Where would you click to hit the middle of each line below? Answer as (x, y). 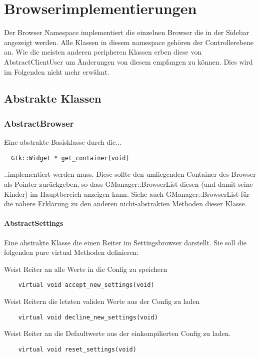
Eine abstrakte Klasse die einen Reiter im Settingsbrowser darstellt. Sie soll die (125, 242)
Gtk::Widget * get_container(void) (70, 158)
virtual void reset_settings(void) (77, 349)
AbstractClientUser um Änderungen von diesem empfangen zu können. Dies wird (128, 61)
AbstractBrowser (39, 123)
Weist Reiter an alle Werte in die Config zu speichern (86, 269)
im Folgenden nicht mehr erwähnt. (57, 71)
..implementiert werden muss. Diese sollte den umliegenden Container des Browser (130, 174)
